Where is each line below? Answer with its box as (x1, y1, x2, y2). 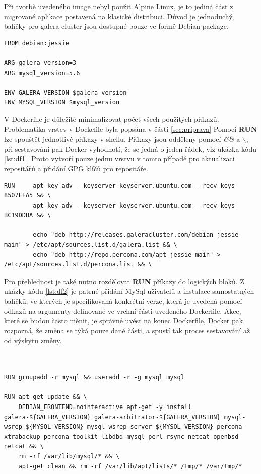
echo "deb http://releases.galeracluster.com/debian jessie (33, 231, 239, 239)
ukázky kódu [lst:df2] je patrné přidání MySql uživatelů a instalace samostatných (4, 286, 254, 296)
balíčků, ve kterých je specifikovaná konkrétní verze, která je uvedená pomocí (4, 296, 242, 306)
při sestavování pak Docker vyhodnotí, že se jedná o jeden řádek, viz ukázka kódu (4, 143, 257, 154)
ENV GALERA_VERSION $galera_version (4, 89, 127, 96)
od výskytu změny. (4, 335, 62, 346)
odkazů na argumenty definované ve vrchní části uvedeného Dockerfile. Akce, (4, 305, 241, 316)
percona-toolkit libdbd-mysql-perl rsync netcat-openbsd (43, 433, 239, 440)
